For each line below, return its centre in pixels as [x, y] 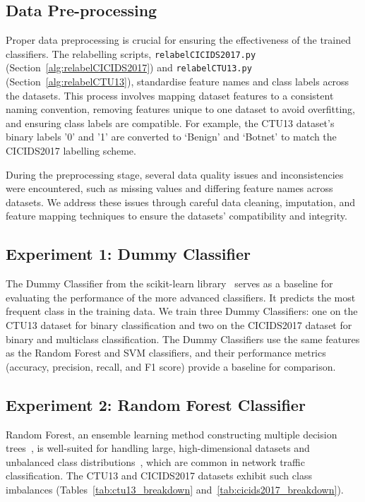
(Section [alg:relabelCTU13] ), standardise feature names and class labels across [178, 82]
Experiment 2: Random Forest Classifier [156, 404]
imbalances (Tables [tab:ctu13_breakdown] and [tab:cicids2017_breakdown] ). [175, 489]
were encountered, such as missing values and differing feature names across [169, 188]
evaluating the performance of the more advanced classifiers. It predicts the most [181, 297]
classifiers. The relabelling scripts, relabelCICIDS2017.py [131, 53]
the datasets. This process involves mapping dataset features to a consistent [170, 95]
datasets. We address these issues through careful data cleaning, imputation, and [181, 202]
